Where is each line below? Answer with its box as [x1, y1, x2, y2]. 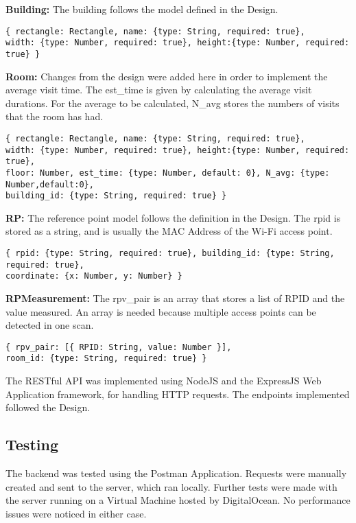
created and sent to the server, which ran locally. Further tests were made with [5, 479, 337, 493]
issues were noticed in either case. [5, 506, 147, 520]
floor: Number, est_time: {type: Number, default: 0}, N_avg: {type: [5, 167, 330, 178]
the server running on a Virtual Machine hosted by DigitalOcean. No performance [5, 493, 351, 507]
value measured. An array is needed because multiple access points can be [5, 304, 316, 318]
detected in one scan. [5, 318, 94, 332]
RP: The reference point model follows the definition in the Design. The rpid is [5, 210, 341, 224]
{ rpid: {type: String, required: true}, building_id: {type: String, [5, 248, 335, 259]
